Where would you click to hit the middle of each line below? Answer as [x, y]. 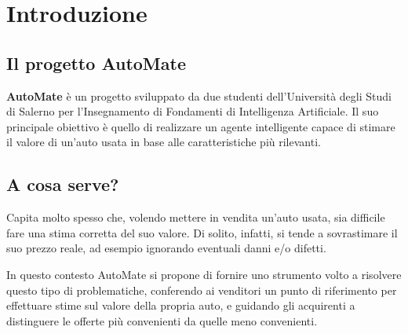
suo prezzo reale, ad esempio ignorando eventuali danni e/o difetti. [166, 248]
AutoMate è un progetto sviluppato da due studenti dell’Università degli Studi [199, 95]
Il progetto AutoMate [96, 62]
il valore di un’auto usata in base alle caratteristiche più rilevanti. [164, 142]
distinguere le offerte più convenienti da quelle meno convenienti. [162, 320]
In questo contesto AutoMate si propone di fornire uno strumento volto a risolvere [204, 274]
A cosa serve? [63, 184]
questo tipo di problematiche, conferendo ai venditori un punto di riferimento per [202, 290]
